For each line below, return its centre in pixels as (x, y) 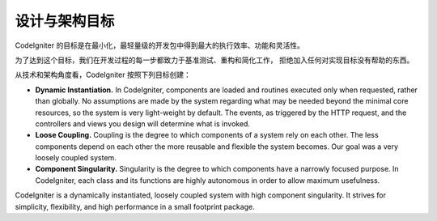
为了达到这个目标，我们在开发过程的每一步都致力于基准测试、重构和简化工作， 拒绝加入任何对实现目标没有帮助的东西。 (214, 60)
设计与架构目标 (65, 21)
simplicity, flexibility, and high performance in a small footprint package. (135, 206)
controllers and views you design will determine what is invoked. (143, 123)
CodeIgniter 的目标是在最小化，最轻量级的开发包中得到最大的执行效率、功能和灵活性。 (160, 45)
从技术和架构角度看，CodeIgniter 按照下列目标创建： (103, 75)
